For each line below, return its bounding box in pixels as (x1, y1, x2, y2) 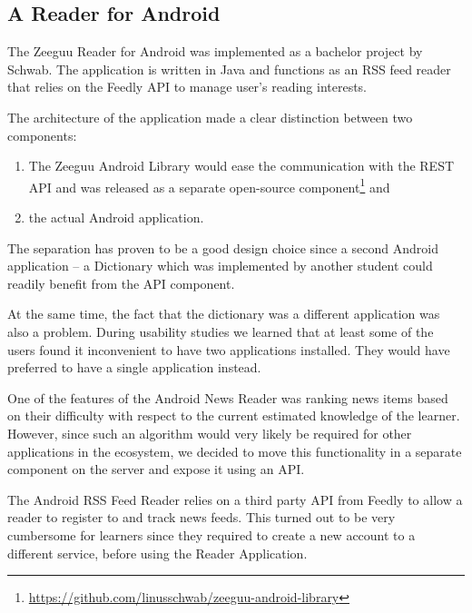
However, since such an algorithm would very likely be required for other (7, 423, 412, 442)
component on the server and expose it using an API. (7, 460, 305, 479)
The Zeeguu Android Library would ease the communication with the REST (28, 156, 455, 175)
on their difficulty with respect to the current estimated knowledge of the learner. (7, 406, 460, 425)
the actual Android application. (28, 208, 204, 227)
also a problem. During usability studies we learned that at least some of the (7, 321, 434, 341)
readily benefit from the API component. (7, 273, 235, 292)
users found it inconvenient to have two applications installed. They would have (7, 340, 450, 359)
